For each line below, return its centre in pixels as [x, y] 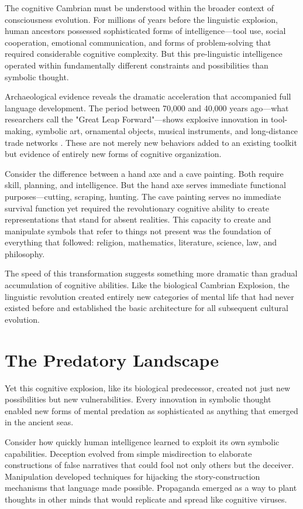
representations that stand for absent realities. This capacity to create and [138, 219]
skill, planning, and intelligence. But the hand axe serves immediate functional [145, 185]
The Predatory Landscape [112, 359]
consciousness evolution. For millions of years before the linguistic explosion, [141, 19]
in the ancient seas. [39, 422]
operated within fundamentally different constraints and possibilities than [137, 65]
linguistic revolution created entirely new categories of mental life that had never [149, 296]
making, [19, 130]
